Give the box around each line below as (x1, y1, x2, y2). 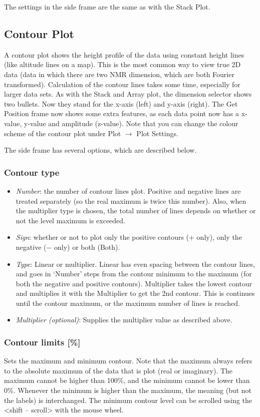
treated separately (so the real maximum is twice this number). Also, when (16, 195, 246, 206)
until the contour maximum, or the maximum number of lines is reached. (16, 297, 240, 308)
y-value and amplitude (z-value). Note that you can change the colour (24, 118, 238, 128)
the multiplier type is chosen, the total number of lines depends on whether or (16, 205, 256, 216)
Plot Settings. (136, 128, 178, 138)
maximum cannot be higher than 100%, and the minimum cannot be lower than (4, 375, 250, 385)
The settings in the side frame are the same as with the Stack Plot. (4, 2, 210, 12)
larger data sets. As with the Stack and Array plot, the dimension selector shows (4, 89, 252, 99)
